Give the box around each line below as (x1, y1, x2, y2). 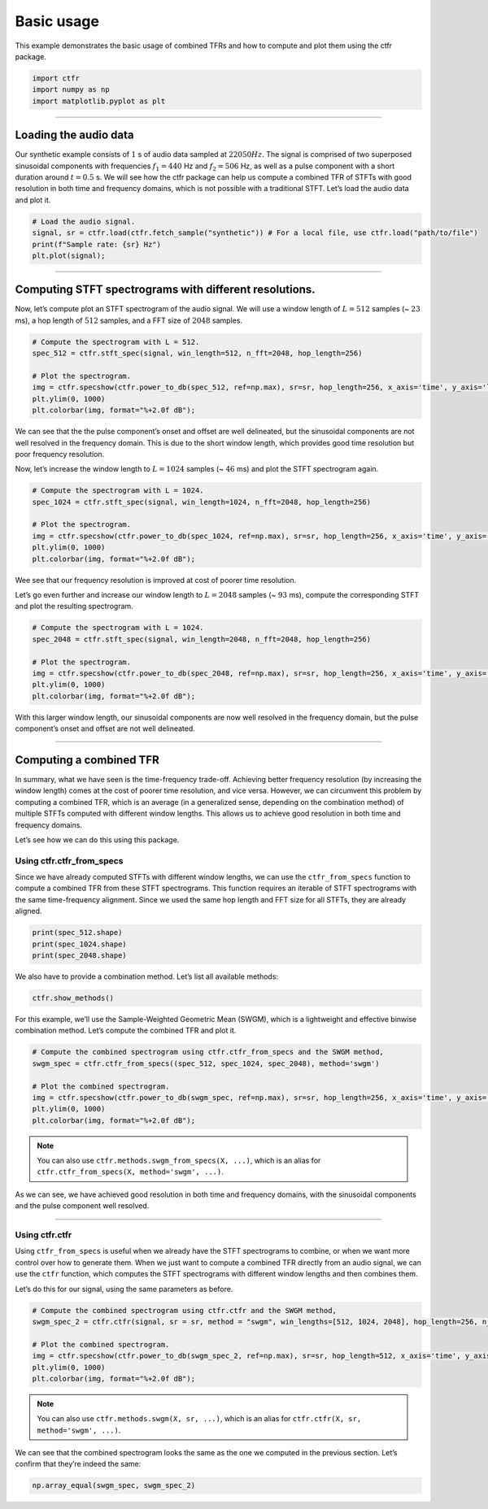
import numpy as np (32, 85, 110, 94)
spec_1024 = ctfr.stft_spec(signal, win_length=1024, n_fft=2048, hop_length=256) (32, 497, 372, 507)
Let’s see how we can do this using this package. (15, 834, 180, 845)
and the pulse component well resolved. (15, 1201, 150, 1211)
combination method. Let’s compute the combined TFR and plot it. (15, 1025, 237, 1036)
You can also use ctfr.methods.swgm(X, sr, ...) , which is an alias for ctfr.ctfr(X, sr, (37, 1414, 362, 1424)
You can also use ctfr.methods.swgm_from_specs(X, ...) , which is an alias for (37, 1155, 321, 1166)
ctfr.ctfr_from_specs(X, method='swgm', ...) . (37, 1167, 224, 1176)
